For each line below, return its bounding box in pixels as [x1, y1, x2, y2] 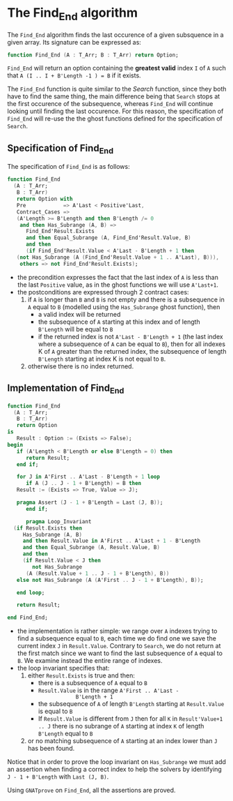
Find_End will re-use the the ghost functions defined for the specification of [7, 114, 223, 123]
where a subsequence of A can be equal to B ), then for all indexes [38, 340, 226, 348]
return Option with [16, 195, 73, 203]
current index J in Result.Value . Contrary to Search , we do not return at [17, 642, 221, 650]
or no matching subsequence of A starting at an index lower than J [27, 737, 218, 745]
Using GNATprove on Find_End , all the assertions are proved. [7, 786, 176, 795]
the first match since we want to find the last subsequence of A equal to [17, 649, 223, 657]
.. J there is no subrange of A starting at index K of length [38, 722, 204, 731]
